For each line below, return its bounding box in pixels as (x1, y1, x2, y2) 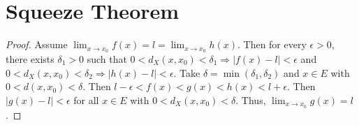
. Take (173, 65, 200, 80)
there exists (6, 51, 54, 66)
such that (87, 51, 127, 66)
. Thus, (235, 92, 266, 107)
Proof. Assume (6, 37, 68, 52)
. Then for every (237, 37, 307, 52)
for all (73, 92, 99, 107)
